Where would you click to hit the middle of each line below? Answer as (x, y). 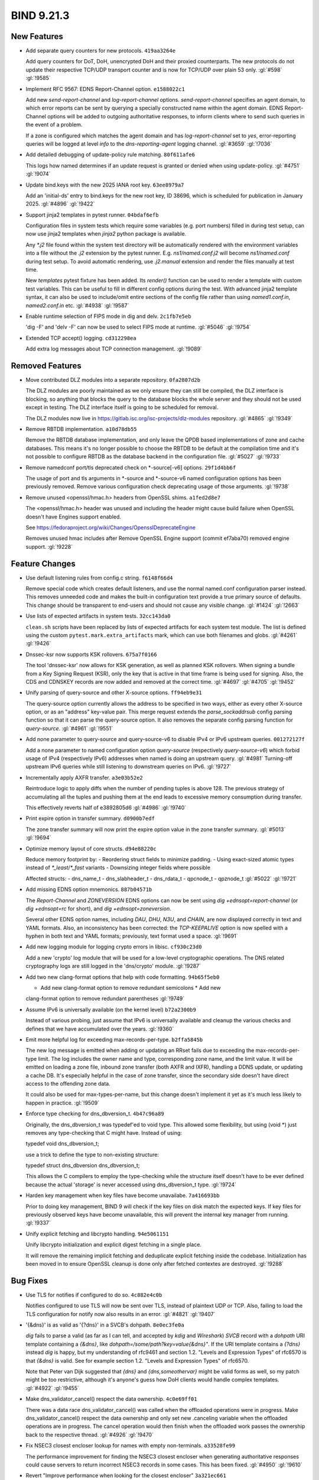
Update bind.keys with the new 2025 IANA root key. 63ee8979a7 (105, 185)
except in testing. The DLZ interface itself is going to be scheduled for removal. (122, 407)
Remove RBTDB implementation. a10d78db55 (81, 429)
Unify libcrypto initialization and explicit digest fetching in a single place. (114, 1245)
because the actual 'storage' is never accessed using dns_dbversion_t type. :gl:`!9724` (131, 1185)
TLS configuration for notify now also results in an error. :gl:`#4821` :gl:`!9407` (121, 1314)
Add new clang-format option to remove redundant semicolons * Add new (131, 988)
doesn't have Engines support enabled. (73, 517)
